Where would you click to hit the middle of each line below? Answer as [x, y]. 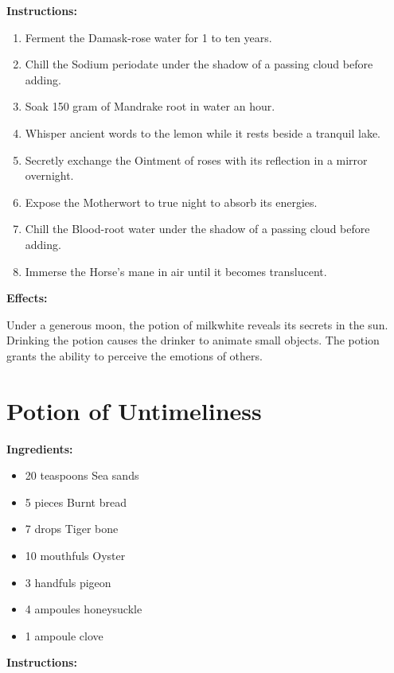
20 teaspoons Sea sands [82, 475]
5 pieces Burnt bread [76, 502]
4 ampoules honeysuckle [84, 609]
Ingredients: [40, 448]
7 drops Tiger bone [72, 529]
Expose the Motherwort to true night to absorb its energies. [171, 202]
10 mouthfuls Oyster [75, 555]
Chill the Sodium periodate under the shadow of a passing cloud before [199, 64]
